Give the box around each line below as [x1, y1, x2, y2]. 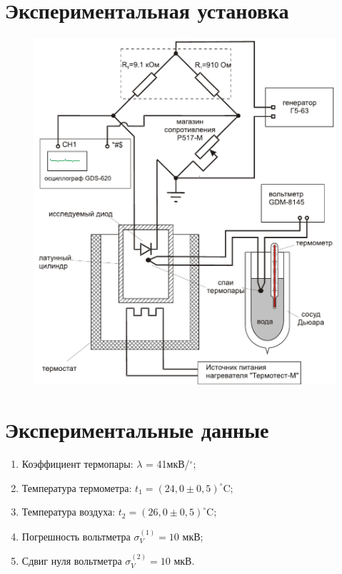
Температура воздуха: [21, 504, 116, 519]
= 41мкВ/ [146, 456, 190, 471]
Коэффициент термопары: [21, 456, 134, 471]
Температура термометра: [21, 480, 132, 495]
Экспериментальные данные [5, 415, 269, 444]
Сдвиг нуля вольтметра [21, 553, 122, 568]
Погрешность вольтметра [21, 528, 131, 543]
